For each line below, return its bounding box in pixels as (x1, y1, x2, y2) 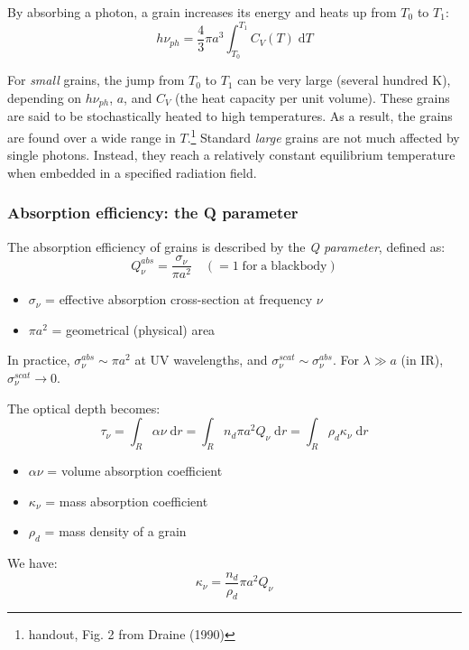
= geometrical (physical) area (51, 320, 216, 339)
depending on (7, 88, 82, 107)
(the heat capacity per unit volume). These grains (175, 88, 450, 107)
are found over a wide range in (7, 127, 176, 146)
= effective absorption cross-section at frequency (45, 290, 313, 309)
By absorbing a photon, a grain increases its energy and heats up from (7, 3, 397, 21)
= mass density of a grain (44, 522, 187, 541)
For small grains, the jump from (7, 70, 185, 89)
